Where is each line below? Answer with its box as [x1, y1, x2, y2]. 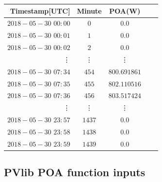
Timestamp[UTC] [10, 5, 71, 16]
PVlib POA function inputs [4, 165, 145, 180]
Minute [77, 5, 102, 16]
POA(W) [109, 5, 141, 16]
